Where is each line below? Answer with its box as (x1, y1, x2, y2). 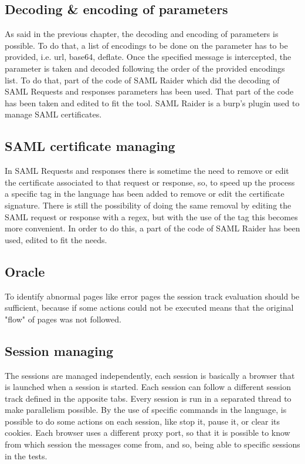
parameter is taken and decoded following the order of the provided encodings (5, 62, 285, 74)
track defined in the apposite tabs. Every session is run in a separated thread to (5, 392, 292, 404)
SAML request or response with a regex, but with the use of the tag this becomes (5, 210, 298, 223)
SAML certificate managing (5, 137, 175, 155)
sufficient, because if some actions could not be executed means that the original (5, 301, 294, 314)
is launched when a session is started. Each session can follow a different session (5, 381, 292, 393)
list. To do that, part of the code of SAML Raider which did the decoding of (5, 73, 280, 86)
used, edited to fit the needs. (5, 233, 107, 246)
